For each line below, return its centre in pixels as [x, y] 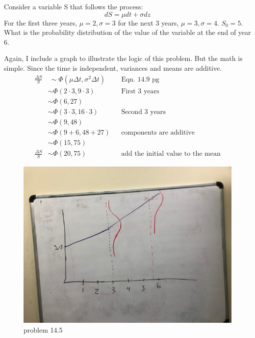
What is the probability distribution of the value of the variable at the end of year [127, 32]
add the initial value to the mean [171, 154]
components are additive [158, 132]
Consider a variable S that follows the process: [74, 6]
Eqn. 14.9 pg [140, 79]
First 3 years [140, 91]
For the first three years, [41, 22]
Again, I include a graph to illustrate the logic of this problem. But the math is [123, 58]
